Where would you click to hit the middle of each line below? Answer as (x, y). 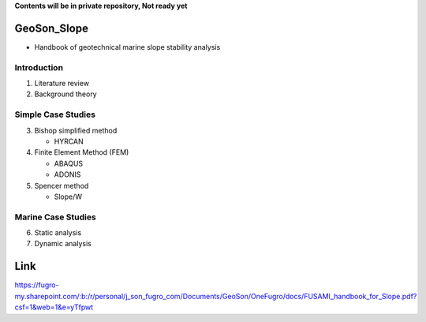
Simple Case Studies (55, 114)
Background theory (66, 94)
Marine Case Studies (55, 217)
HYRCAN (69, 141)
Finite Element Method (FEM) (82, 152)
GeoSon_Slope (51, 28)
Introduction (39, 67)
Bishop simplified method (76, 130)
